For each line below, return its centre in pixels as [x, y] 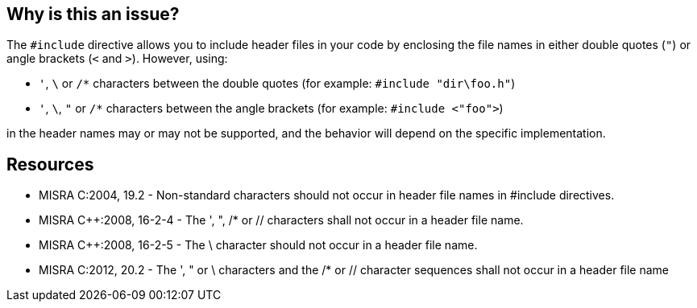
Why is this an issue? [93, 14]
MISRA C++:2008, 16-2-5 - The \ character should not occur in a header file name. [258, 245]
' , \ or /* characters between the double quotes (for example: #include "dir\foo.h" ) [277, 84]
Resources [50, 164]
